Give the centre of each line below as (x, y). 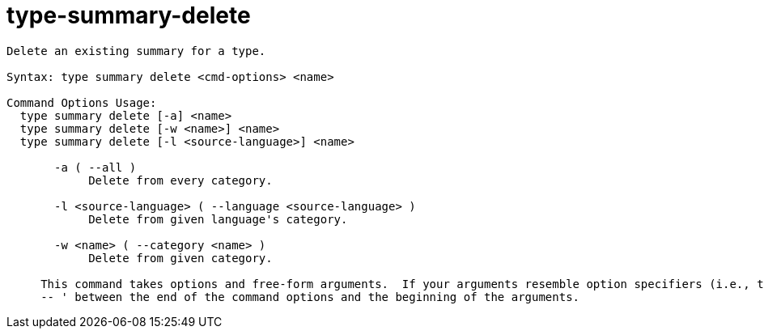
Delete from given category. (180, 258)
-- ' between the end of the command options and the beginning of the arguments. (310, 297)
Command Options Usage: (82, 102)
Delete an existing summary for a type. (136, 51)
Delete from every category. (180, 180)
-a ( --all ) (95, 167)
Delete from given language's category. (218, 219)
